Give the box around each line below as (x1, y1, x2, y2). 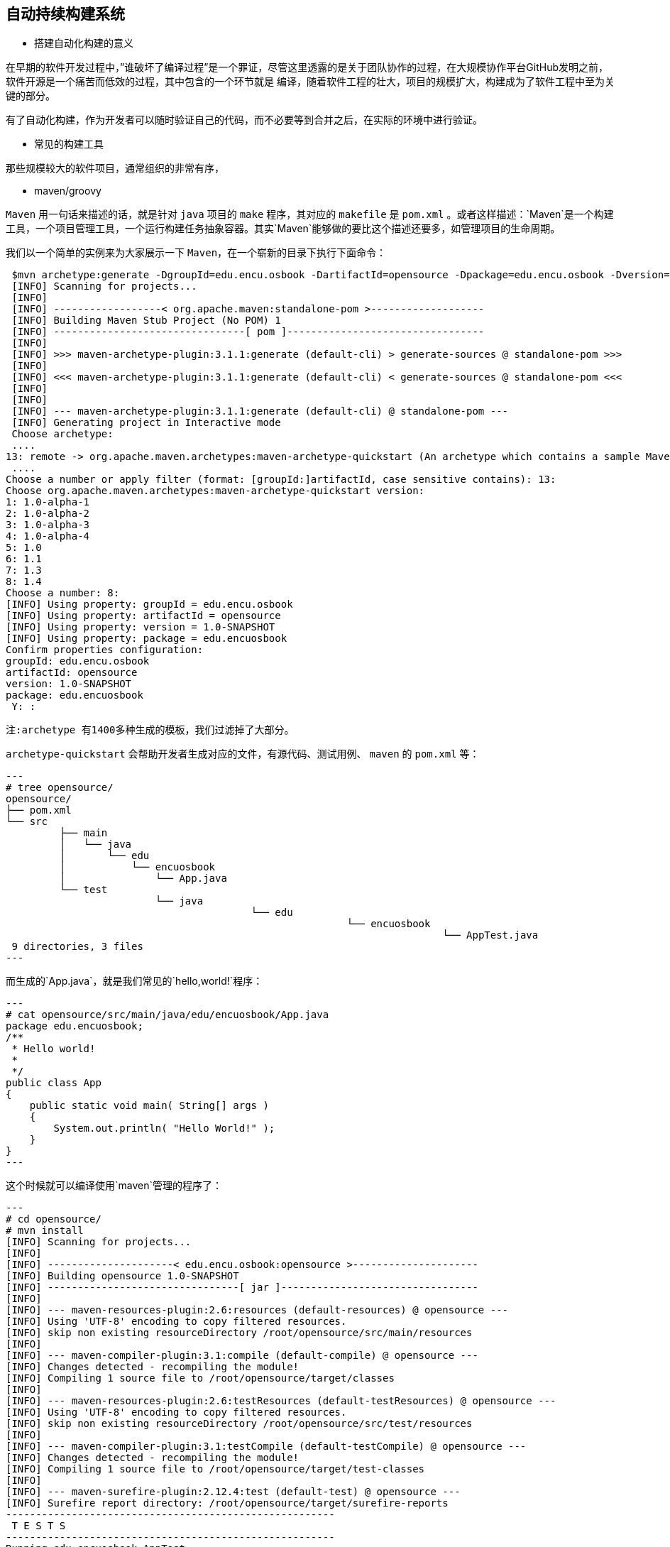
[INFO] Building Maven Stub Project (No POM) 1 (11, 315, 281, 327)
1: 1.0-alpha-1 (6, 496, 90, 508)
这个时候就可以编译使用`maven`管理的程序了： (6, 1179, 222, 1192)
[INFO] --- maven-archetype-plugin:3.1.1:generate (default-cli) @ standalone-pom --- (11, 405, 509, 417)
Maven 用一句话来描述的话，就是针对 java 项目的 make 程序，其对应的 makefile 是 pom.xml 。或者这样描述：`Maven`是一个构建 (6, 208, 614, 221)
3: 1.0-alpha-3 (6, 519, 90, 531)
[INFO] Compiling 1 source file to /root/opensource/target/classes (6, 1372, 395, 1384)
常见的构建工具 (34, 138, 104, 151)
